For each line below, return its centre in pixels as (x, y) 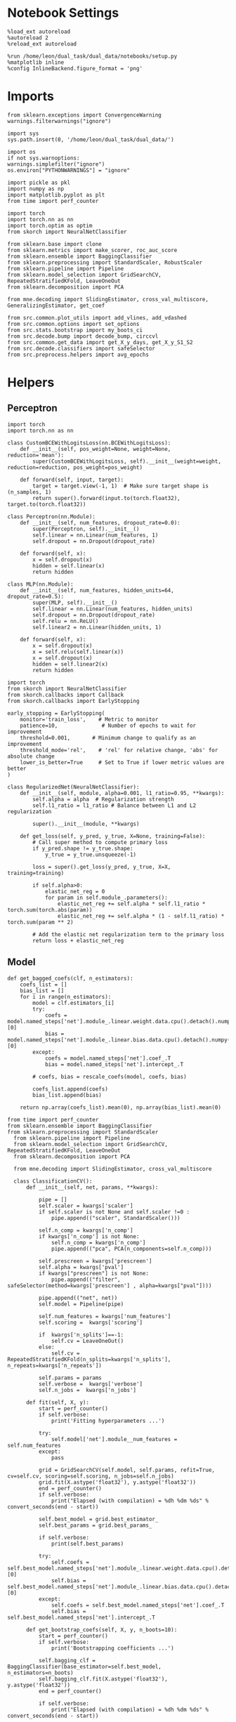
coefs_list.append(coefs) (71, 1089)
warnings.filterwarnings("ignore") (59, 121)
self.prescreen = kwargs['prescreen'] (95, 1261)
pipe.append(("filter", (86, 1280)
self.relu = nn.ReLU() (66, 621)
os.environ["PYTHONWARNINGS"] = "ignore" (69, 170)
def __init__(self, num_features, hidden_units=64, (97, 590)
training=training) (36, 873)
